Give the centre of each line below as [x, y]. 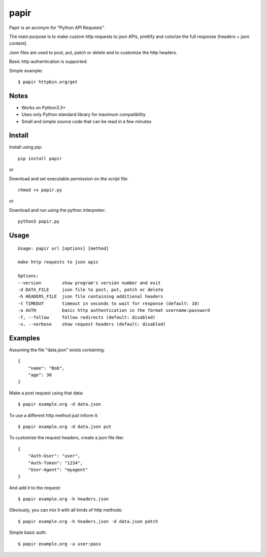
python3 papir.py [39, 221]
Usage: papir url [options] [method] [64, 248]
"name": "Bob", [46, 368]
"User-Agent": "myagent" [58, 470]
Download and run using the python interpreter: [57, 210]
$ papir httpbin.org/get [48, 82]
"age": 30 [40, 375]
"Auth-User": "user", [54, 456]
